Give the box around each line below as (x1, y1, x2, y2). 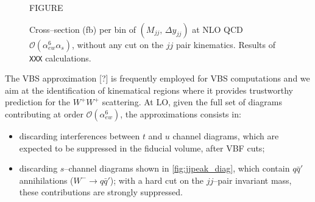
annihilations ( (19, 173, 74, 186)
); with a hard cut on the (110, 173, 204, 186)
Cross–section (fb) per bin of (29, 23, 136, 35)
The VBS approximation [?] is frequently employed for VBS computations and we (5, 72, 310, 85)
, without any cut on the (71, 38, 164, 50)
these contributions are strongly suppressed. (19, 186, 183, 198)
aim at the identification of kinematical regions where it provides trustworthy (5, 83, 293, 96)
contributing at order (5, 108, 83, 120)
